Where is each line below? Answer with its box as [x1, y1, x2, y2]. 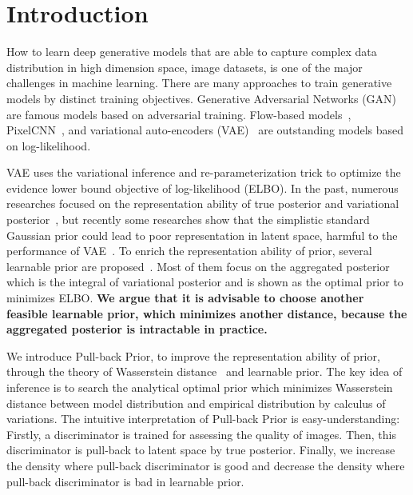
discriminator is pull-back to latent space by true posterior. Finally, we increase [6, 441, 395, 458]
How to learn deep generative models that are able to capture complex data [6, 43, 377, 60]
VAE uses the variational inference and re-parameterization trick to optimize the [6, 164, 401, 181]
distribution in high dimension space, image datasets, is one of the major [6, 58, 363, 75]
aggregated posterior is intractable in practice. [6, 321, 268, 337]
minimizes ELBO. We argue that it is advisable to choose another [6, 289, 364, 306]
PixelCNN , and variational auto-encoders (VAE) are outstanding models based [6, 122, 404, 138]
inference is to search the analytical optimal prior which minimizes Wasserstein [6, 379, 393, 395]
